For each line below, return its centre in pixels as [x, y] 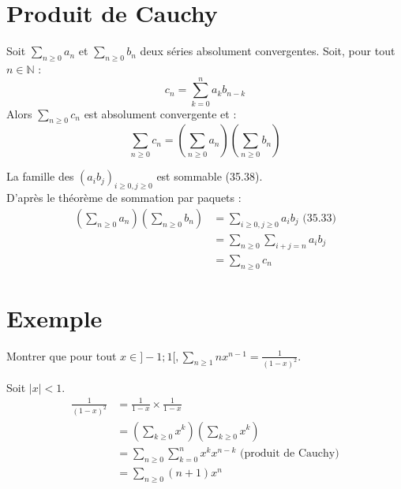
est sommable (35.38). [210, 176]
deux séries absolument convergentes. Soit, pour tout [268, 51]
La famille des [40, 176]
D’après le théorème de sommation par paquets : [124, 198]
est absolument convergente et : [160, 113]
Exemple [54, 317]
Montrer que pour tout [62, 355]
